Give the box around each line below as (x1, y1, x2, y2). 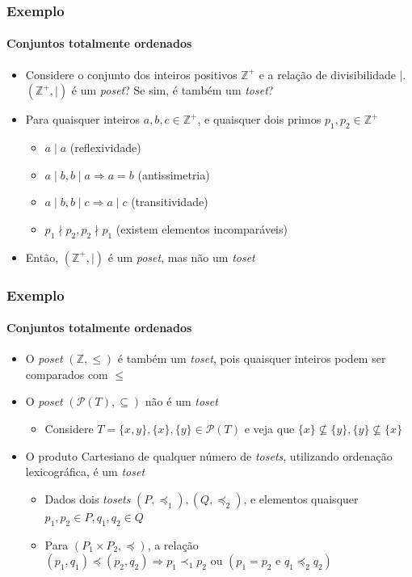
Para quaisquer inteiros (25, 111, 141, 128)
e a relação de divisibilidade (259, 65, 396, 82)
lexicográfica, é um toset (25, 463, 145, 480)
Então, (25, 248, 59, 265)
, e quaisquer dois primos (197, 111, 322, 128)
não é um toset (145, 393, 218, 410)
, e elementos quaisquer (243, 490, 359, 507)
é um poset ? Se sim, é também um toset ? (71, 82, 274, 99)
